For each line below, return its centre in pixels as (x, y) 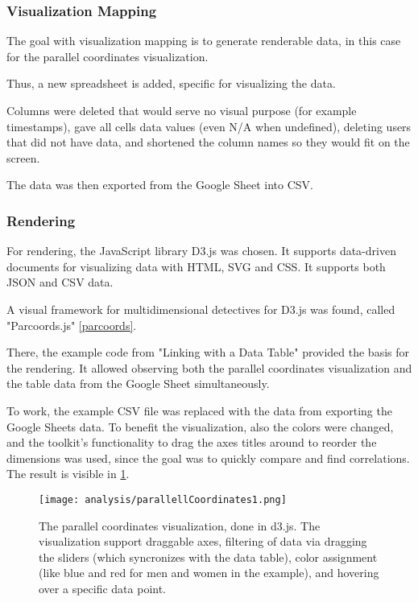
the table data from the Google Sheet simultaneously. (138, 383)
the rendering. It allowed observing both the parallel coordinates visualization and (209, 367)
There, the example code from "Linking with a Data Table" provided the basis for (208, 352)
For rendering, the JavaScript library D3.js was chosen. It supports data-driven (201, 251)
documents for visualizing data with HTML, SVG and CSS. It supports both (196, 266)
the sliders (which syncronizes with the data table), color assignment (208, 557)
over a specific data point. (103, 588)
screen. (23, 157)
